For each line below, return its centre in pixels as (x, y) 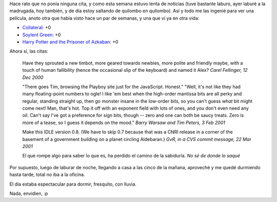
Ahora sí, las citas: (29, 51)
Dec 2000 (33, 77)
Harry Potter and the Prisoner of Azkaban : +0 (70, 42)
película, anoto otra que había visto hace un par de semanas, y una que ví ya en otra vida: (104, 18)
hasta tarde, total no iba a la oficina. (47, 175)
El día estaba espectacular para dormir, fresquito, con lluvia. (73, 184)
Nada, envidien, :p (29, 193)
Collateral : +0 (37, 28)
